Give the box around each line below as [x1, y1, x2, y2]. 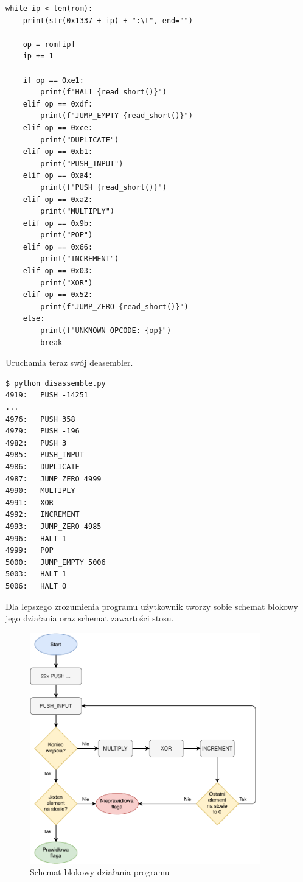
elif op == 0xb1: [23, 147, 93, 156]
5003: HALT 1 [5, 570, 67, 579]
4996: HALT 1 [5, 534, 67, 543]
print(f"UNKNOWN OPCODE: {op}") [40, 326, 172, 335]
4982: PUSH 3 [5, 438, 67, 447]
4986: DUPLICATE [5, 462, 80, 471]
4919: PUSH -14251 [5, 391, 89, 400]
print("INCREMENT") [40, 254, 119, 264]
